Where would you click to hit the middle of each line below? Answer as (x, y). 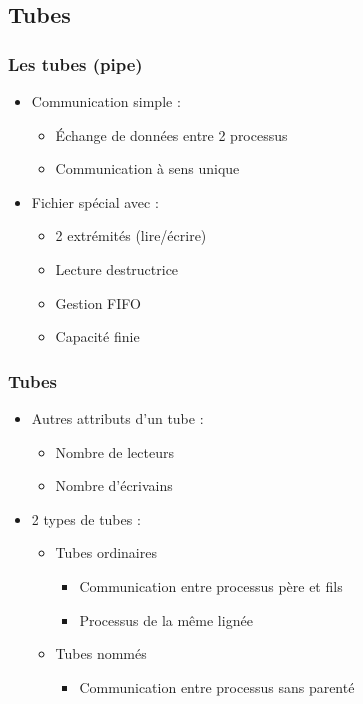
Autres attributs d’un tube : (117, 417)
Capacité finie (97, 336)
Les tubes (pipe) (75, 63)
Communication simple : (106, 101)
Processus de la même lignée (166, 619)
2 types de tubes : (86, 518)
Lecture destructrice (117, 268)
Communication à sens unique (147, 168)
